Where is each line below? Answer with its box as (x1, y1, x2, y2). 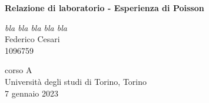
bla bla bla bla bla (5, 21, 67, 33)
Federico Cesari (5, 33, 60, 45)
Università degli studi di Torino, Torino (5, 75, 147, 87)
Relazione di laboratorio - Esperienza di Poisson (5, 2, 204, 13)
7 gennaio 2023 (5, 87, 58, 99)
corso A (5, 64, 32, 76)
